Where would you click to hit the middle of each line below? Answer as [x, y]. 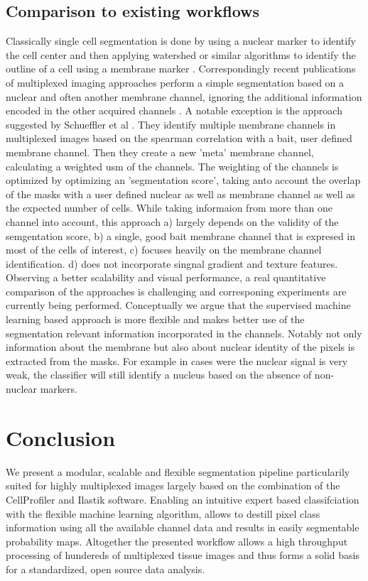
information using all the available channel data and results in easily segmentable [183, 527]
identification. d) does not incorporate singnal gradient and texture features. [172, 263]
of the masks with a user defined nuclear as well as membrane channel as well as [180, 194]
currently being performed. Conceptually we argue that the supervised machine [178, 305]
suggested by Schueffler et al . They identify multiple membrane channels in [171, 124]
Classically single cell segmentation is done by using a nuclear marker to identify [181, 41]
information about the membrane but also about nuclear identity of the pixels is [180, 347]
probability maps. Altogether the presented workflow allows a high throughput [177, 541]
